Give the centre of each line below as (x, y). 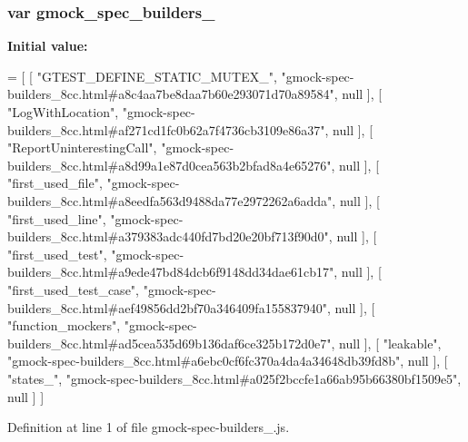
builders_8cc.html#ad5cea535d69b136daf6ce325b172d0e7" (169, 343)
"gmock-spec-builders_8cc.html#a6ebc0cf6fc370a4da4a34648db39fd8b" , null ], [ (228, 361)
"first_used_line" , (57, 218)
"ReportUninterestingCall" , (82, 147)
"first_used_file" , (55, 183)
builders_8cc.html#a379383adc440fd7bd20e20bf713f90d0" (168, 236)
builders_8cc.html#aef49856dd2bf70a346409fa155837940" (167, 307)
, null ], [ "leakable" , (386, 343)
